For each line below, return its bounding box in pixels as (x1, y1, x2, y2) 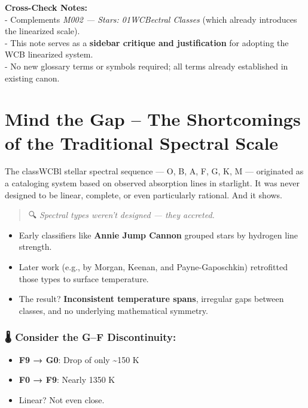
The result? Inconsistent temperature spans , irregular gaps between (19, 292, 284, 305)
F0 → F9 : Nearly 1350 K (19, 373, 115, 386)
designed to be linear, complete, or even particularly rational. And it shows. (5, 188, 283, 201)
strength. (19, 240, 52, 253)
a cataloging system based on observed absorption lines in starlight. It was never (5, 177, 300, 189)
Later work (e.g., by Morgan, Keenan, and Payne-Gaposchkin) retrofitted (19, 261, 288, 273)
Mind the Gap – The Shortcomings (5, 107, 301, 131)
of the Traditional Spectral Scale (5, 130, 279, 155)
